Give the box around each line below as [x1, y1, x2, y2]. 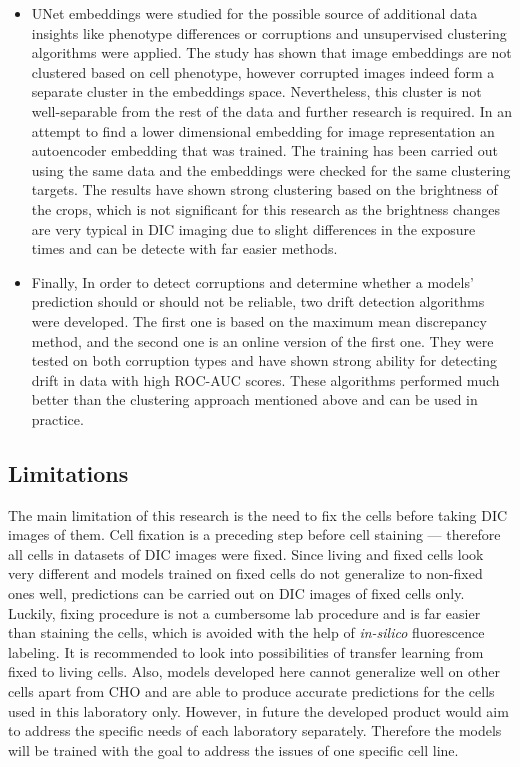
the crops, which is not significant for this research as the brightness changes [31, 198, 501, 219]
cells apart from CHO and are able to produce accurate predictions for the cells [8, 681, 495, 702]
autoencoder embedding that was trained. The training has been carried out [31, 140, 499, 161]
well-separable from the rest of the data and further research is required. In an [31, 100, 512, 121]
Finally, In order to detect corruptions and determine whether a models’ [31, 271, 474, 292]
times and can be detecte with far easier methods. [31, 238, 338, 259]
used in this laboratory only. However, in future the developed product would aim [8, 700, 509, 721]
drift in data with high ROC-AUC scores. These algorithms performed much [31, 369, 500, 390]
